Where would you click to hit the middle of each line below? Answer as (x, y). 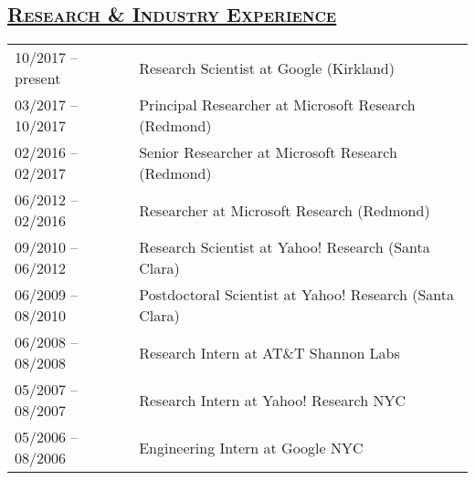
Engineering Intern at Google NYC (251, 447)
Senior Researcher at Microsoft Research (268, 152)
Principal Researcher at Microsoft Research (277, 105)
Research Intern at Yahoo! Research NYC (273, 400)
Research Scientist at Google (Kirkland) (267, 68)
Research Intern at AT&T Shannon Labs (269, 352)
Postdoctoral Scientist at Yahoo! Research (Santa (297, 295)
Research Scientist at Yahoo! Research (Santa (285, 247)
